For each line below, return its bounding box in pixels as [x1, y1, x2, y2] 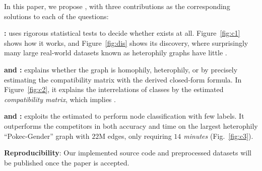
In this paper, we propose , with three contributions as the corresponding [4, 1, 230, 11]
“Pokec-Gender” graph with [4, 130, 90, 141]
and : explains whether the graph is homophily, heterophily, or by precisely [4, 64, 238, 74]
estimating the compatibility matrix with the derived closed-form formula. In [4, 74, 242, 84]
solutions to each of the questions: [4, 11, 109, 21]
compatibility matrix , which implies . [4, 94, 116, 104]
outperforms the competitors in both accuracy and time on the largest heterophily [4, 120, 258, 131]
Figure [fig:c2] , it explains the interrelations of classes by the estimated [4, 84, 224, 95]
